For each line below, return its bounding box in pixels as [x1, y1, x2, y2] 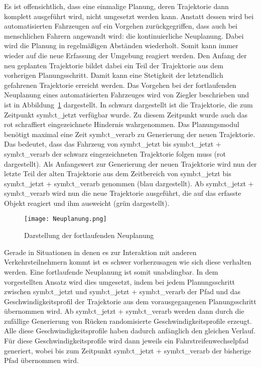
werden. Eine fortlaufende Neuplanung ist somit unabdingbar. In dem [4, 266, 218, 277]
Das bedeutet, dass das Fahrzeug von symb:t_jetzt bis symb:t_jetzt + [4, 139, 221, 149]
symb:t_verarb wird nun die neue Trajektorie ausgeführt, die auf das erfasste [4, 188, 241, 198]
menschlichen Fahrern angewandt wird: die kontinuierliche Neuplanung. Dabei [4, 30, 244, 41]
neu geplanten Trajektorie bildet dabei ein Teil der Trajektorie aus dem [4, 60, 224, 70]
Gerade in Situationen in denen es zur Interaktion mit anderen [4, 247, 197, 257]
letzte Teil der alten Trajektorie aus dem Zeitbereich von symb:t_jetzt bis [4, 168, 231, 179]
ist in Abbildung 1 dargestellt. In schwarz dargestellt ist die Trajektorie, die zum [4, 99, 253, 109]
